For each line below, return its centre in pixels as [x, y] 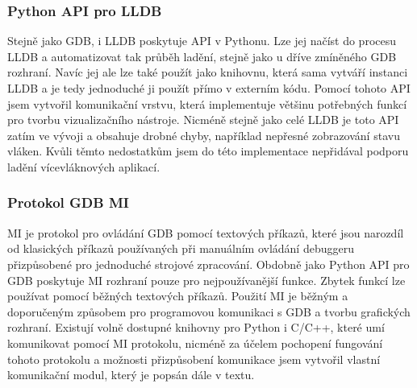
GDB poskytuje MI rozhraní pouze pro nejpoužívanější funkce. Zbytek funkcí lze [206, 280]
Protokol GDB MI [68, 202]
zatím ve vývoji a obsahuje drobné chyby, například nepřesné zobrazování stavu [204, 135]
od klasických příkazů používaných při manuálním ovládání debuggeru [181, 248]
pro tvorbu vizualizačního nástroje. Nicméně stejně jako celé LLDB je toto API [203, 120]
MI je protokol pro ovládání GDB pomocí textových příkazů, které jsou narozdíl [206, 232]
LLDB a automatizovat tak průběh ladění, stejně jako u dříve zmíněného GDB [202, 56]
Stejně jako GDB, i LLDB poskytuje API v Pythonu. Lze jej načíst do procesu [202, 41]
